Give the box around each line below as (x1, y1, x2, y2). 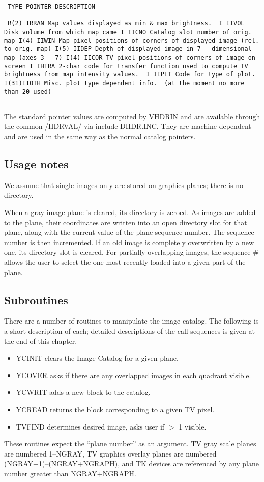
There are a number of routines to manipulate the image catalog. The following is (4, 315, 259, 326)
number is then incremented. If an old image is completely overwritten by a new (4, 236, 254, 247)
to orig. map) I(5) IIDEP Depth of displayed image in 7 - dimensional (4, 45, 252, 53)
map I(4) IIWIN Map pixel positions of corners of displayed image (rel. (4, 37, 259, 44)
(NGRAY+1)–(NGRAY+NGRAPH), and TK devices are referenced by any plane (4, 458, 259, 469)
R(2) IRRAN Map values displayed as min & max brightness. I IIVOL (8, 20, 245, 28)
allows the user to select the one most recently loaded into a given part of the (4, 257, 246, 267)
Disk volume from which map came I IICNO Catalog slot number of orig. (4, 28, 252, 36)
